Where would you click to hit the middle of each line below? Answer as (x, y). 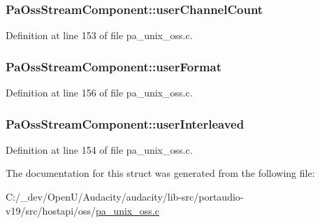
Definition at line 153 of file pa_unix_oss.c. (99, 35)
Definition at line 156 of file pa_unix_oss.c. (99, 93)
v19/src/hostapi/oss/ (51, 210)
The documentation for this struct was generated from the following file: (160, 173)
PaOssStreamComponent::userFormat (114, 66)
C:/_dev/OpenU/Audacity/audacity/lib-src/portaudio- (125, 197)
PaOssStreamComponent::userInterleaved (125, 123)
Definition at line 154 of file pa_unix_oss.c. (99, 149)
